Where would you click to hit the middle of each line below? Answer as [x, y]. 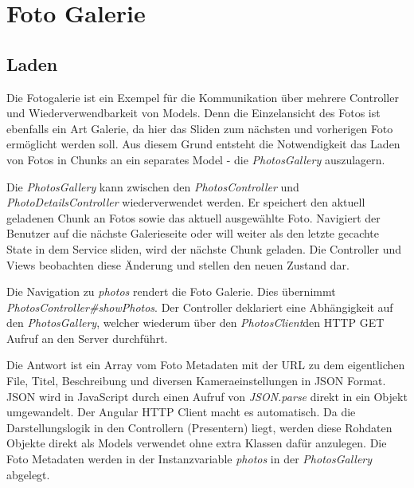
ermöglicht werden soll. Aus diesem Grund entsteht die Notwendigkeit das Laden [203, 144]
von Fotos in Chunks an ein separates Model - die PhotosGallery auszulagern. [196, 159]
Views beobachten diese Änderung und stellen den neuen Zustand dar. [178, 264]
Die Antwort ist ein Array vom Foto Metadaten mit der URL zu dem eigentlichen [206, 365]
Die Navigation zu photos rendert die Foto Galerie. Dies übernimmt [171, 291]
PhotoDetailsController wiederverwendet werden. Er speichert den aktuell [186, 202]
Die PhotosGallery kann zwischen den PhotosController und [153, 186]
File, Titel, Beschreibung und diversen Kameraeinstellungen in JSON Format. [196, 381]
